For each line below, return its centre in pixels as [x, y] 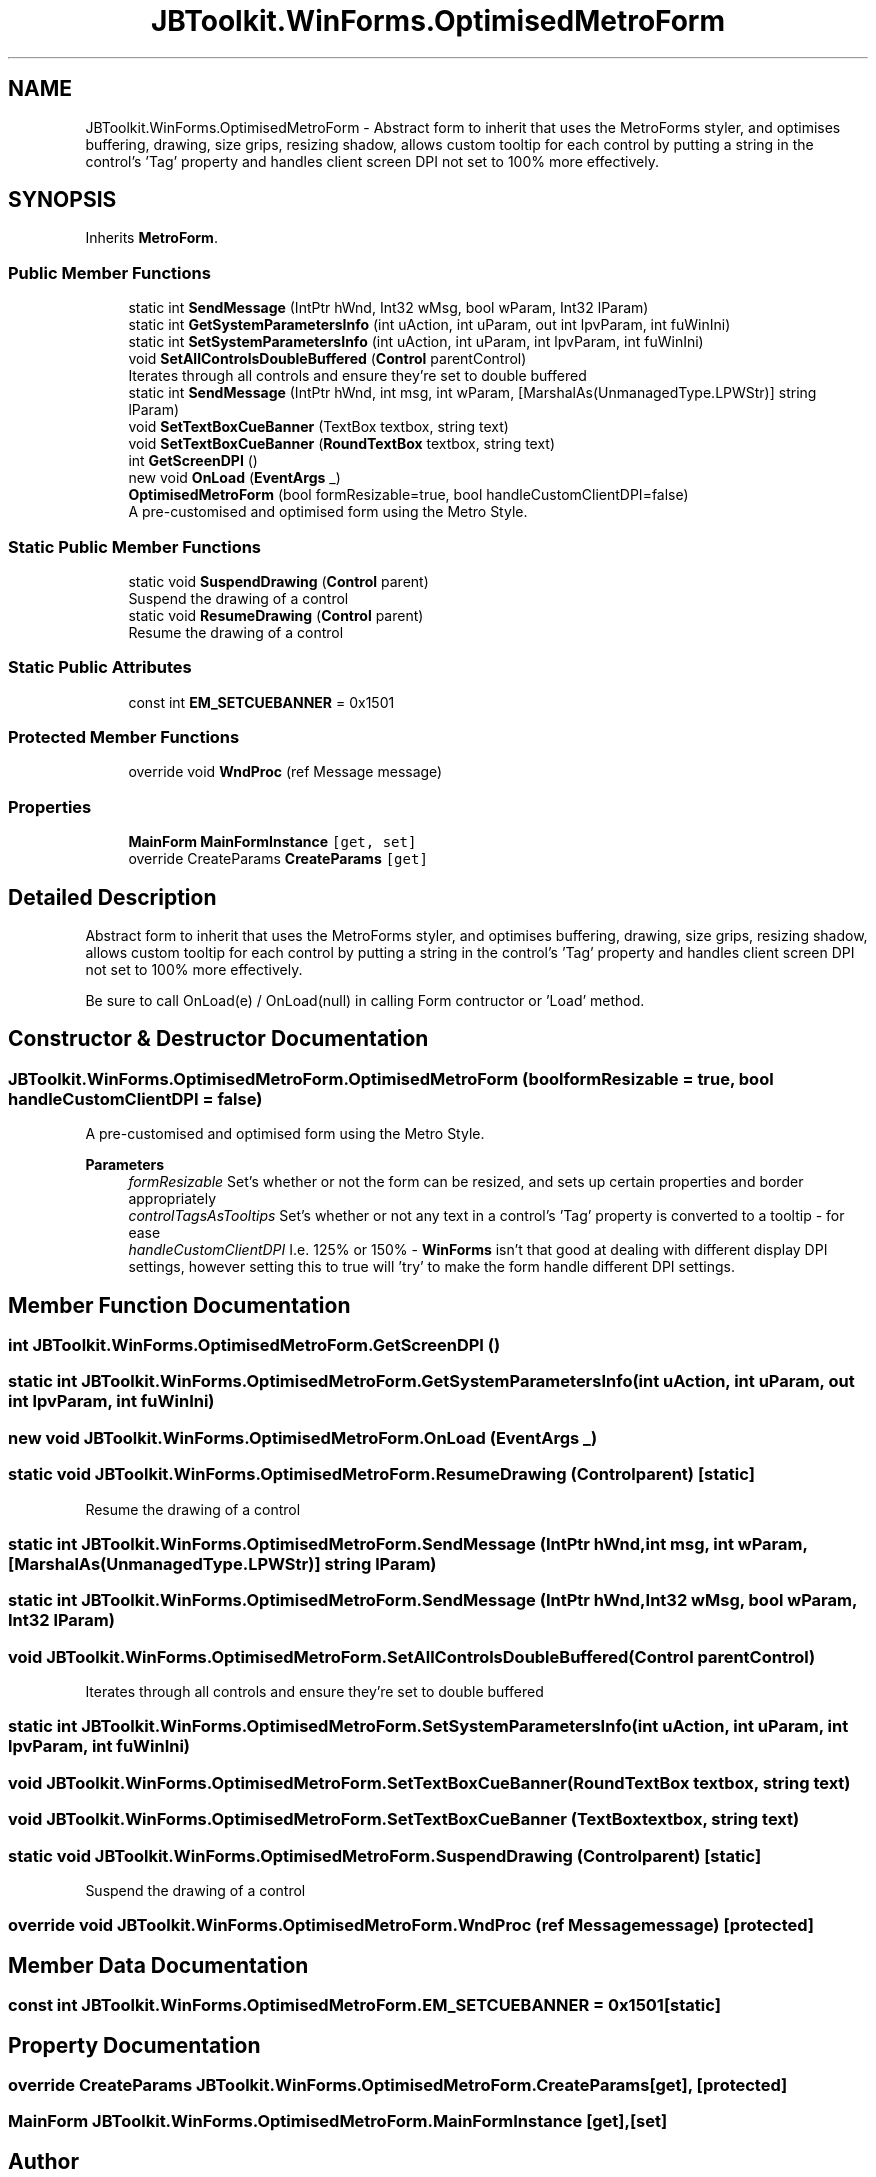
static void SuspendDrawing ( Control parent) [278, 581]
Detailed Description [112, 897]
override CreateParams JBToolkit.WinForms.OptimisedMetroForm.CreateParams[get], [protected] [398, 2085]
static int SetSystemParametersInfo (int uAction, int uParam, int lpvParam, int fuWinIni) [416, 342]
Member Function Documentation [179, 1305]
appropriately [172, 1199]
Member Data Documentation [158, 1965]
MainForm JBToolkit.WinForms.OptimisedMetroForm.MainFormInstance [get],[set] [338, 2121]
